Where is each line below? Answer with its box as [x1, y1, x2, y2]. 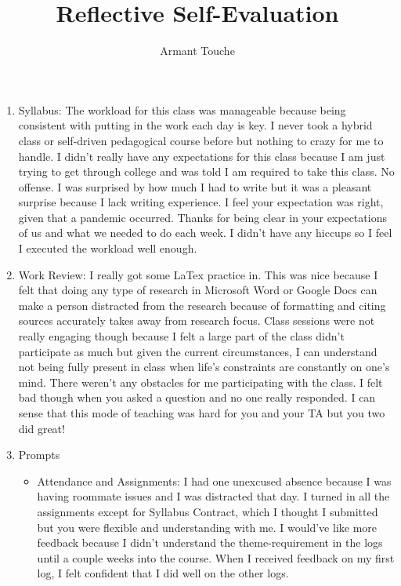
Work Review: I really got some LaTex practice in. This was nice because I [18, 266, 378, 282]
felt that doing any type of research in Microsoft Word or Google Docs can [18, 282, 378, 298]
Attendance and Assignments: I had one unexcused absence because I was [37, 472, 392, 489]
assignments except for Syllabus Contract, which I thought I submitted [37, 503, 378, 519]
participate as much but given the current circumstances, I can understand [18, 343, 378, 359]
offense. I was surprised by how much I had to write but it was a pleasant [18, 178, 372, 195]
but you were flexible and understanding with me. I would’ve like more [37, 519, 378, 535]
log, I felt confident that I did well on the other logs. [37, 565, 289, 581]
